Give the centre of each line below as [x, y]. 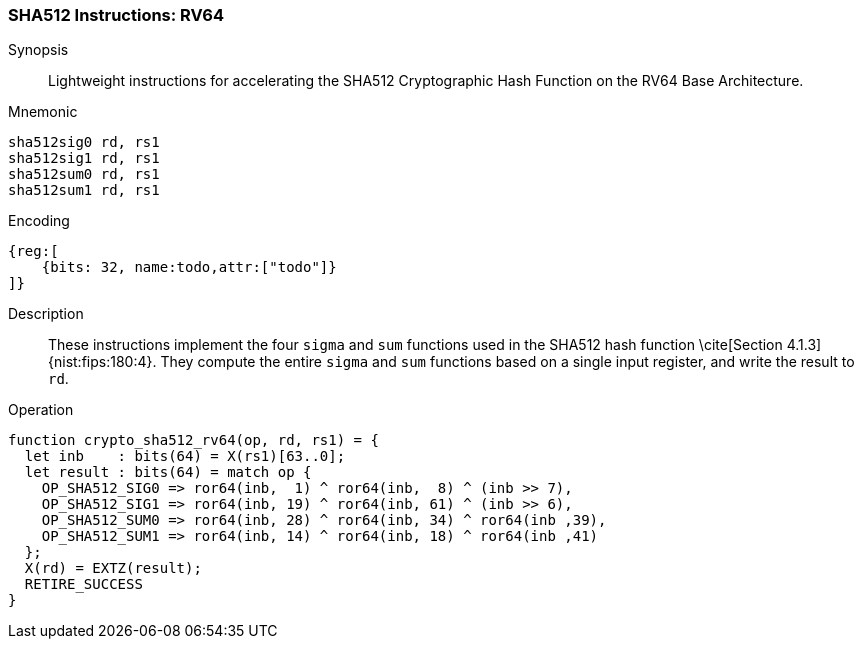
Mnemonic [43, 112]
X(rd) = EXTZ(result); [113, 568]
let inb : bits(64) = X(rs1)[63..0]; [185, 456]
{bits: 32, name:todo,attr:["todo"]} [189, 267]
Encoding [39, 221]
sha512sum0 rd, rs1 [84, 174]
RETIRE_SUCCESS [83, 584]
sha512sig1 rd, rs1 [84, 158]
